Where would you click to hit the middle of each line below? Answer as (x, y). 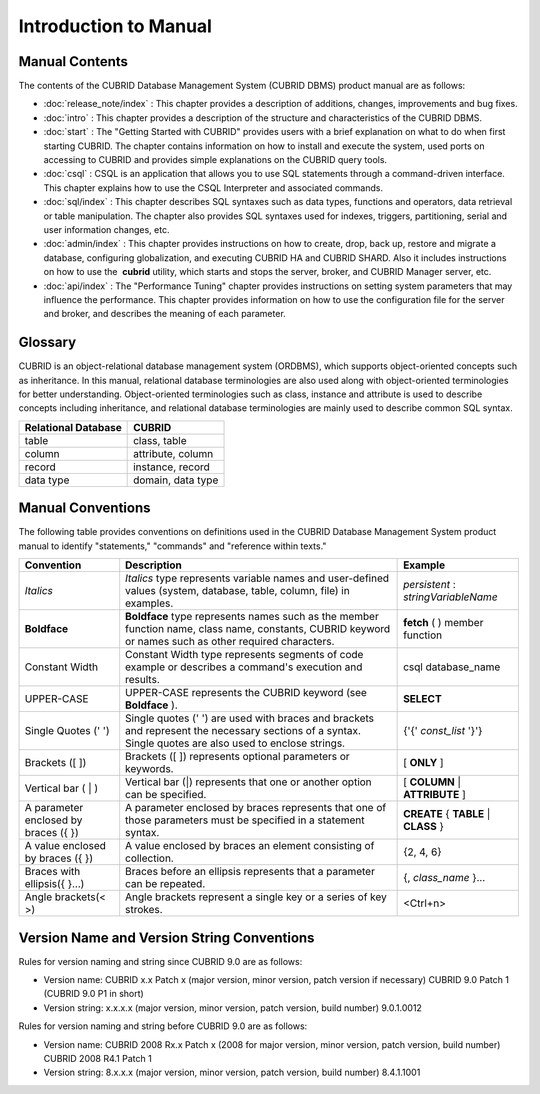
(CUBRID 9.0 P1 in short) (93, 994)
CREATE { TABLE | (447, 814)
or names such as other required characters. (230, 642)
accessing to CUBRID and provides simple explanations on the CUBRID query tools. (215, 160)
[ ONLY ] (423, 763)
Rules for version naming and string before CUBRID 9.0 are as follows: (163, 1026)
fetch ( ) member (443, 623)
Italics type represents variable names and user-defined (257, 578)
